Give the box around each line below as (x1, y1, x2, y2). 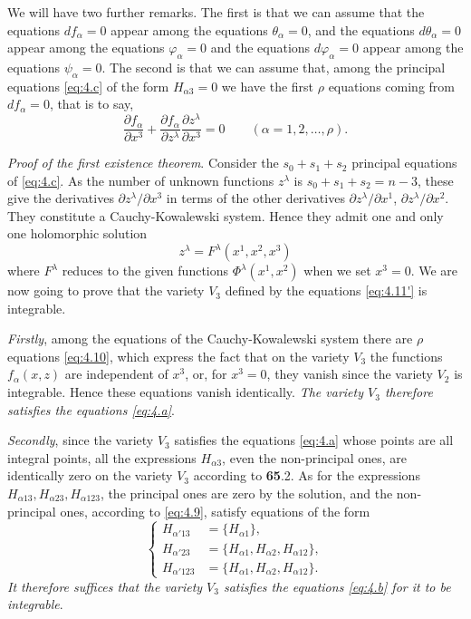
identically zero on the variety (7, 466, 173, 485)
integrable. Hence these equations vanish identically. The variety (7, 382, 363, 401)
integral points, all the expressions (7, 448, 197, 467)
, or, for (185, 364, 227, 383)
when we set (303, 261, 371, 280)
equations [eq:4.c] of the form (7, 76, 169, 95)
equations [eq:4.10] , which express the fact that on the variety (7, 346, 350, 365)
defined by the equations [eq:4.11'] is (225, 281, 428, 300)
